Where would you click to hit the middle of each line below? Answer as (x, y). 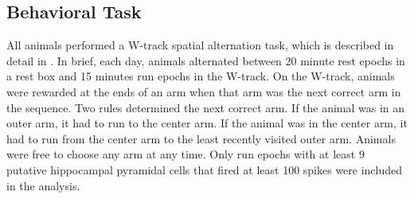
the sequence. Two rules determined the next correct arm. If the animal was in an (206, 107)
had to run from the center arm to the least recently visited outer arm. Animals (201, 138)
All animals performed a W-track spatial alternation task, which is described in (200, 45)
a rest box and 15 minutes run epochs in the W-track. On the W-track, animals (201, 76)
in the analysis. (43, 185)
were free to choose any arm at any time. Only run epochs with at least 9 (186, 154)
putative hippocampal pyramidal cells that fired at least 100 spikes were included (205, 169)
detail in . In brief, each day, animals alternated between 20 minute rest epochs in (206, 60)
